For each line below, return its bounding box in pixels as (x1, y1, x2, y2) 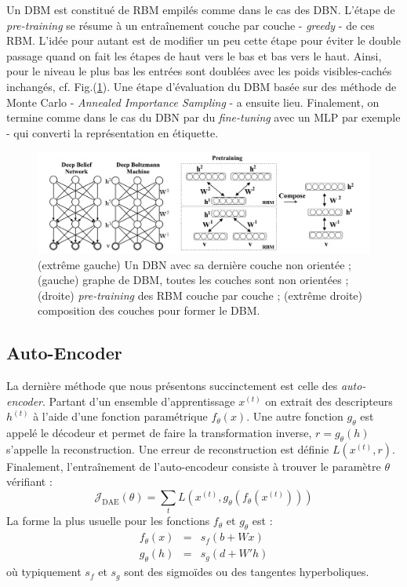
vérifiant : (6, 473, 53, 490)
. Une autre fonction (246, 408, 343, 425)
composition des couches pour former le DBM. (38, 302, 260, 319)
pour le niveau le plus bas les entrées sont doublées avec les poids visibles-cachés (6, 63, 392, 79)
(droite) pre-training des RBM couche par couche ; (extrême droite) (38, 286, 362, 303)
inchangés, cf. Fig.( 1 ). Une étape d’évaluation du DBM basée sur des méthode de (6, 78, 397, 94)
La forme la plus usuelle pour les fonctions (6, 512, 210, 529)
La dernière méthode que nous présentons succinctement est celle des (6, 377, 338, 394)
